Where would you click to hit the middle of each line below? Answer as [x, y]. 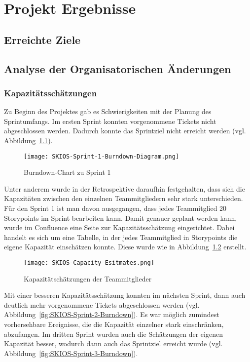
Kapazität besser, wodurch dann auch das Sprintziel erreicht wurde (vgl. [113, 343]
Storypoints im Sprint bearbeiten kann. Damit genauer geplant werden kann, [121, 218]
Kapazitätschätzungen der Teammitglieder [88, 278]
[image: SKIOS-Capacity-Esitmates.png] [89, 262]
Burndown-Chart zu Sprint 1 [67, 172]
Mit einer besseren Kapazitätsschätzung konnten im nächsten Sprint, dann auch [125, 295]
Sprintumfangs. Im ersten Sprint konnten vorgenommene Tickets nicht [110, 121]
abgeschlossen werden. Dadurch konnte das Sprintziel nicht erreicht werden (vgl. [125, 131]
